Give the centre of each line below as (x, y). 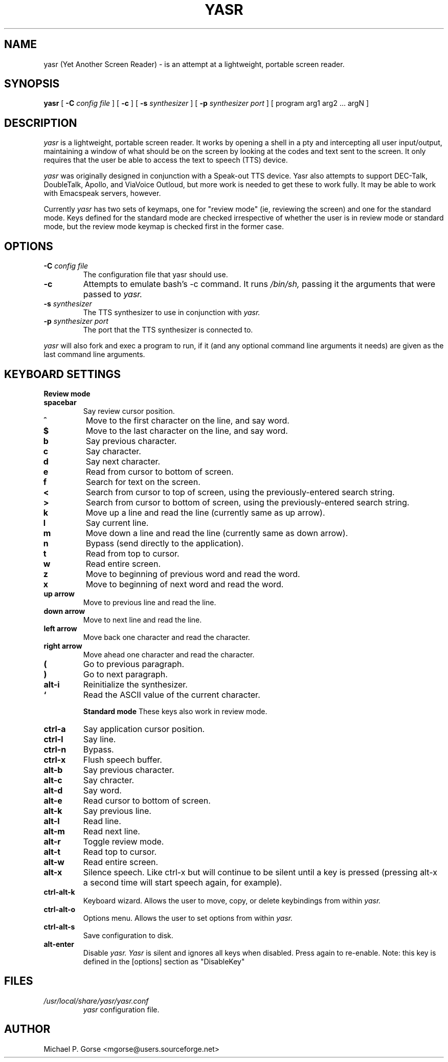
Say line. (99, 739)
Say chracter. (109, 780)
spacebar (60, 402)
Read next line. (111, 831)
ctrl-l (53, 739)
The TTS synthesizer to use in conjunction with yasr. (172, 313)
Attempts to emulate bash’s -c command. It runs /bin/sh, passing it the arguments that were (259, 284)
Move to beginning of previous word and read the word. (193, 574)
